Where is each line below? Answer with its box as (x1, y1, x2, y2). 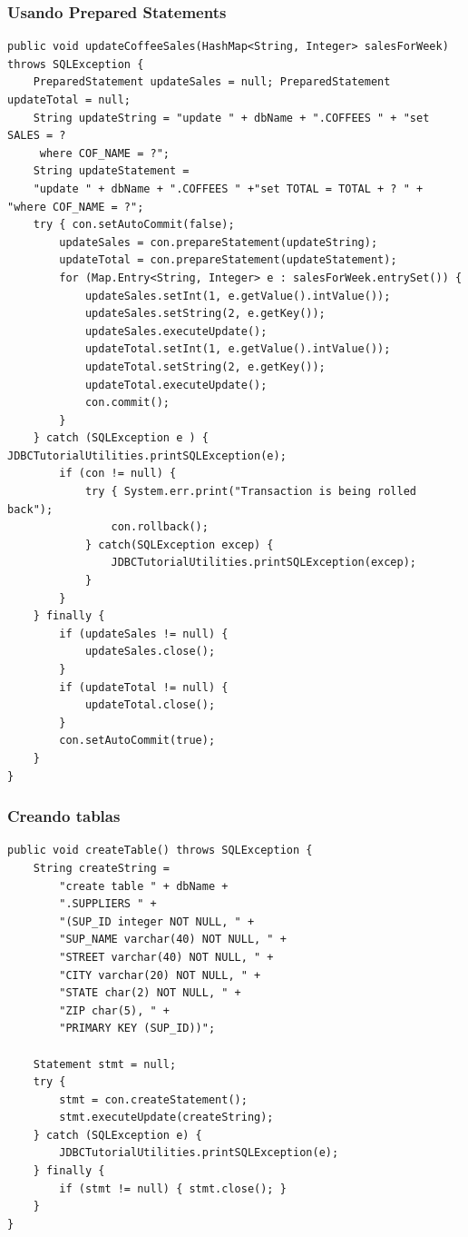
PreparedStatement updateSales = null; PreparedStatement (33, 75, 391, 89)
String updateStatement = (33, 164, 190, 178)
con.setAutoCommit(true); (59, 734, 216, 747)
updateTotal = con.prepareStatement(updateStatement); (59, 253, 397, 267)
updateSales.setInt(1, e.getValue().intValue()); (84, 289, 391, 302)
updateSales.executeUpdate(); (84, 324, 268, 338)
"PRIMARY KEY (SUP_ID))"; (59, 1022, 216, 1035)
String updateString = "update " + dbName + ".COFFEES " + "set (33, 111, 430, 124)
